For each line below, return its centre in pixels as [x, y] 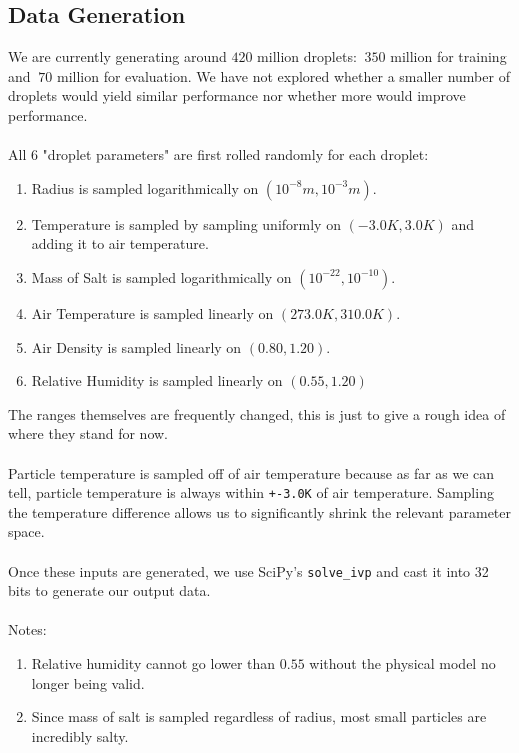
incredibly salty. [80, 735]
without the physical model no [402, 662]
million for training [448, 56]
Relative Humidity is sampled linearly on [157, 380]
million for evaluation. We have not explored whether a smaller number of [283, 75]
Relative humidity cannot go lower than [153, 662]
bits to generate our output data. [109, 590]
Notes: [27, 629]
